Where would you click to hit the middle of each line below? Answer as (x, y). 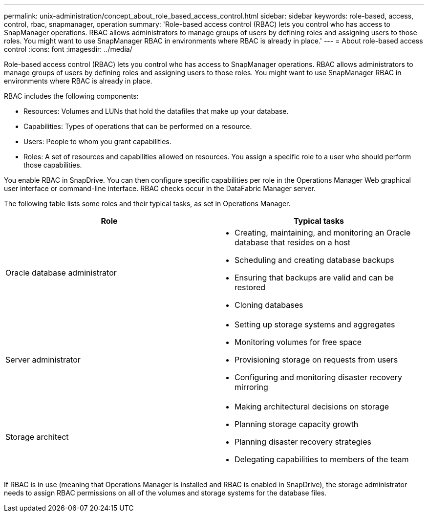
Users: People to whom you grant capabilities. (97, 141)
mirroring (251, 387)
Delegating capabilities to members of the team (322, 459)
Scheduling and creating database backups (314, 260)
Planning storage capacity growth (297, 424)
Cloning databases (269, 305)
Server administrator (43, 360)
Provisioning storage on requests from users (316, 360)
